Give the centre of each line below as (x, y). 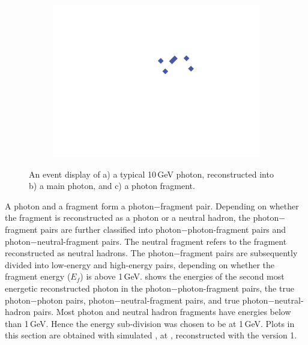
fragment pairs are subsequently (239, 253)
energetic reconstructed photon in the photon (88, 288)
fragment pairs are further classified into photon (93, 229)
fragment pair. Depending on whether (230, 205)
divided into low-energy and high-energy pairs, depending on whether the (140, 264)
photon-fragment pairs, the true (236, 288)
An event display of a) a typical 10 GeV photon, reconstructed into (151, 174)
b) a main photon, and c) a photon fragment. (112, 186)
